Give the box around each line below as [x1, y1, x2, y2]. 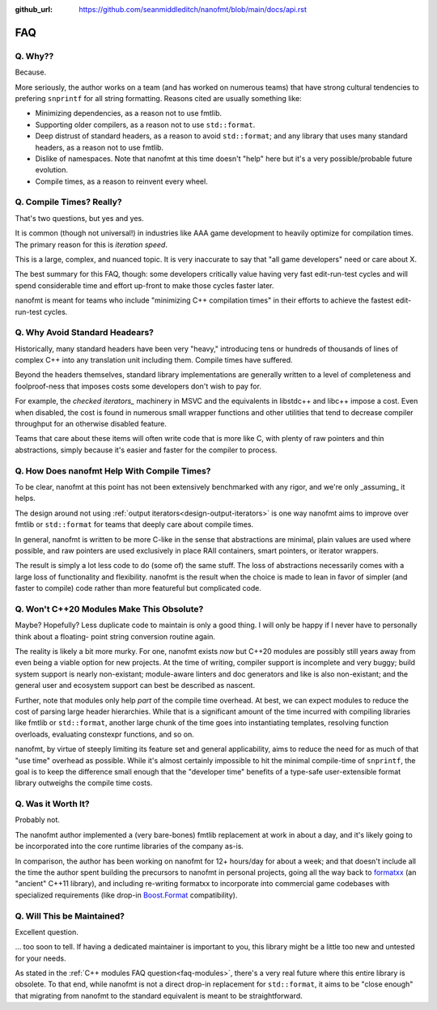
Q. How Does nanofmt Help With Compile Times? [15, 465, 211, 477]
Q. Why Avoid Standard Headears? [15, 327, 154, 338]
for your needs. [15, 953, 66, 963]
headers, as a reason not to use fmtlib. [35, 142, 164, 152]
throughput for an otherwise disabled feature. [15, 419, 168, 429]
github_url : [15, 5, 53, 14]
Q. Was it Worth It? [15, 798, 90, 809]
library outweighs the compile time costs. [15, 778, 153, 788]
